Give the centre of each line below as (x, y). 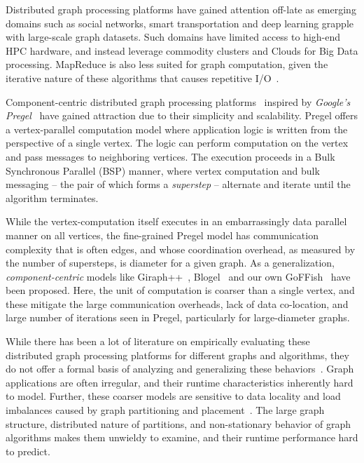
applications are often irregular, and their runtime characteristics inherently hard (180, 382)
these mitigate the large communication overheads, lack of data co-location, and (177, 303)
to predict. (28, 451)
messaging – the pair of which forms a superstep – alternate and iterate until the (178, 184)
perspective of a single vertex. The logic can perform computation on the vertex (177, 143)
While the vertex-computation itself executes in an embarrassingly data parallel (176, 221)
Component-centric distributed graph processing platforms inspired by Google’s (178, 101)
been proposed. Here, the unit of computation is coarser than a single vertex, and (180, 290)
